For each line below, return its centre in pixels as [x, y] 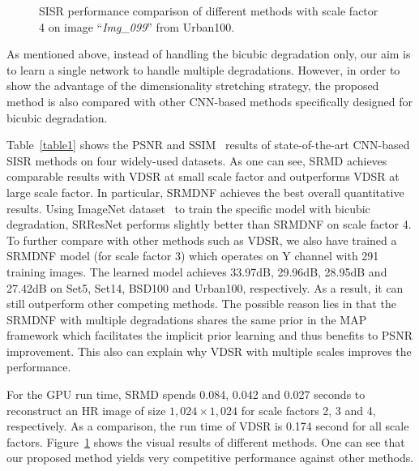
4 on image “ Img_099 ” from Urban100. [137, 26]
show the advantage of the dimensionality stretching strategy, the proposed [193, 86]
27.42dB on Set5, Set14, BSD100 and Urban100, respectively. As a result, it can [205, 287]
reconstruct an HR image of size [86, 410]
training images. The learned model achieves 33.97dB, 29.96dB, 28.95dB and [197, 271]
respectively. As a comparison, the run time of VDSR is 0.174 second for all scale [208, 426]
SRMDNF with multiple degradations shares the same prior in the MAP [187, 319]
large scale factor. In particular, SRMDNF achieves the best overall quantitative [205, 192]
